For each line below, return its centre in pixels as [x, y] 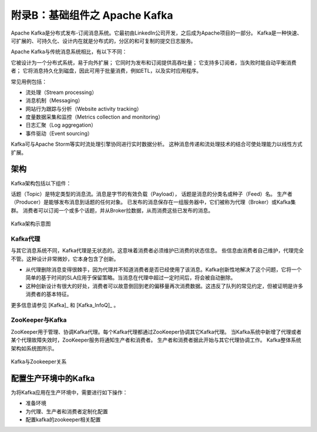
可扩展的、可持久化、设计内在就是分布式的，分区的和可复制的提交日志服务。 [103, 41]
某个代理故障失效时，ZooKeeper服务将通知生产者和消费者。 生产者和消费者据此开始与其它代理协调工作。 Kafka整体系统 [156, 340]
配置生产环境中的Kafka [53, 378]
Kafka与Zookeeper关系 [39, 362]
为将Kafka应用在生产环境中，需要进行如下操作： [69, 392]
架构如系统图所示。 [34, 348]
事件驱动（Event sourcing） [59, 133]
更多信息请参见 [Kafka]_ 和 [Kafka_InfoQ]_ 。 [65, 305]
